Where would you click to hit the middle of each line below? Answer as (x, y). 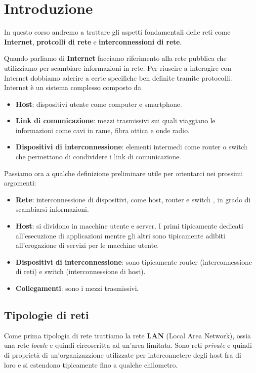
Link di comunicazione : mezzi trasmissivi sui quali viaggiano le (115, 120)
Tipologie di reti (46, 314)
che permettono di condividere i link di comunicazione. (98, 157)
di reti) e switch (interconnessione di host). (81, 271)
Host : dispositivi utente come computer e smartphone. (99, 104)
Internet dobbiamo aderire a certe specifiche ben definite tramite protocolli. (118, 77)
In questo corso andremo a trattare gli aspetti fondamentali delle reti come (117, 32)
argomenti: (20, 183)
